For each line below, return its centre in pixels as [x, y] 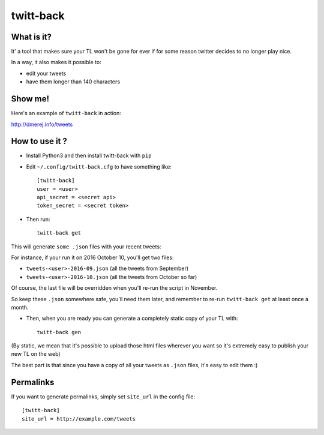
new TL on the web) [36, 354]
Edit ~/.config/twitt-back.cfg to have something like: [99, 166]
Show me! [30, 99]
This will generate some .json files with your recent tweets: [86, 247]
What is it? [31, 37]
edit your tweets [46, 73]
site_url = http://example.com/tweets [79, 419]
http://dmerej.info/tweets [42, 124]
